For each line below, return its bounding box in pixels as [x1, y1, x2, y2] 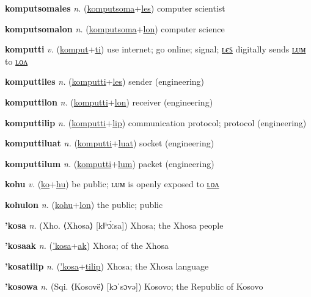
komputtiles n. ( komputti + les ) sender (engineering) [5, 75, 205, 88]
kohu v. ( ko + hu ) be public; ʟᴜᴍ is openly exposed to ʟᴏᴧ [5, 177, 219, 190]
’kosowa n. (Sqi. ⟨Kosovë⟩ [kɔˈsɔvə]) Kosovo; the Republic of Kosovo [5, 280, 263, 293]
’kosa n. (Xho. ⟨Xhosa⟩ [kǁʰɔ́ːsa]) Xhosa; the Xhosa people [5, 218, 224, 231]
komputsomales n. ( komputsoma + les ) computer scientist [5, 2, 225, 14]
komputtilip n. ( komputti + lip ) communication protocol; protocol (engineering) [5, 116, 307, 129]
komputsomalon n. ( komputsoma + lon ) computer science [5, 22, 225, 35]
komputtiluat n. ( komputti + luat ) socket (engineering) [5, 137, 214, 149]
